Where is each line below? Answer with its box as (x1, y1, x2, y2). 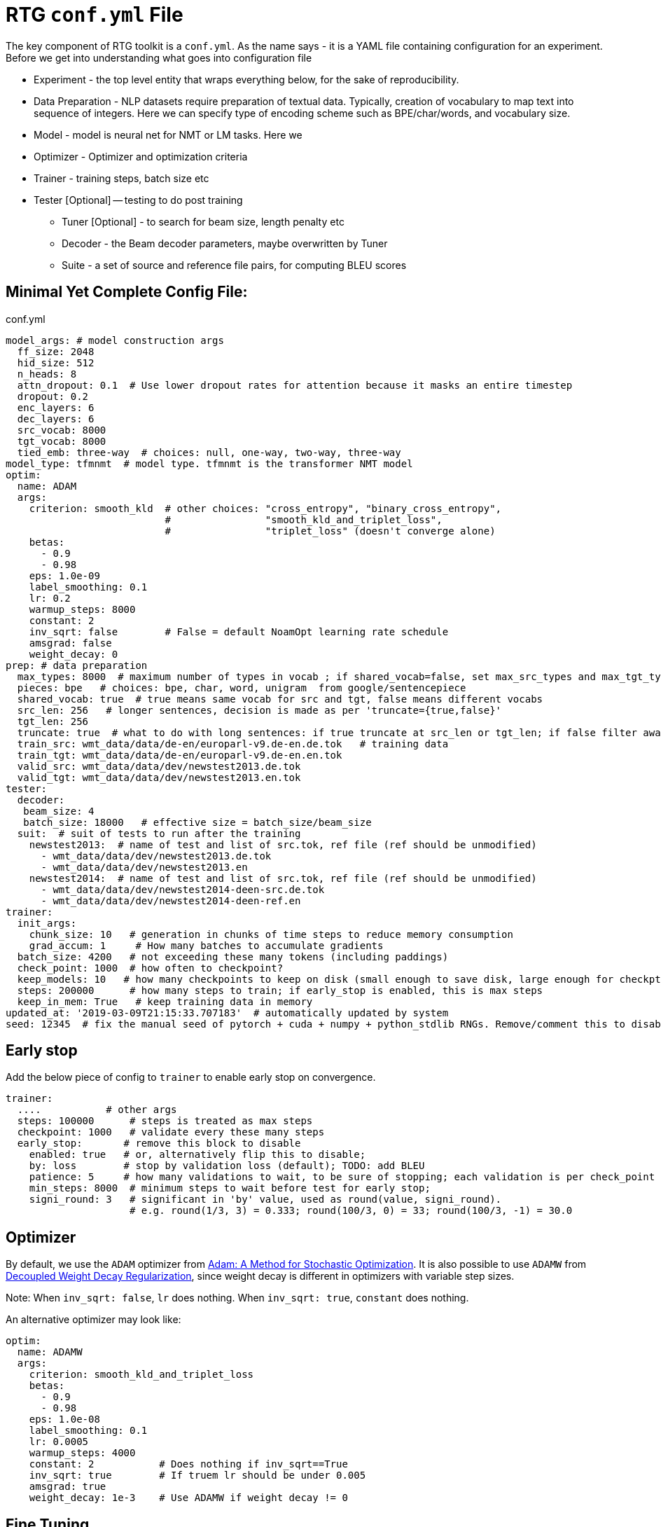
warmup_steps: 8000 (29, 603, 136, 615)
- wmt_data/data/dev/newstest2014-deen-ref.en (41, 894, 301, 906)
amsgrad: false (29, 637, 112, 649)
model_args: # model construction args (6, 334, 224, 346)
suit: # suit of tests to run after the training (17, 827, 301, 839)
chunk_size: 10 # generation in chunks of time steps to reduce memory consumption (29, 928, 513, 940)
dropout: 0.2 (17, 390, 89, 402)
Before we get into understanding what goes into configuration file (6, 51, 312, 64)
